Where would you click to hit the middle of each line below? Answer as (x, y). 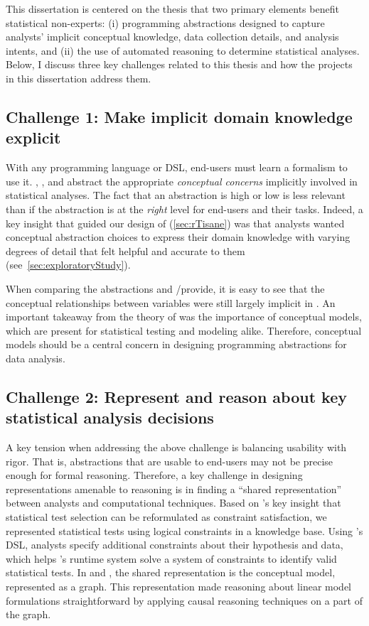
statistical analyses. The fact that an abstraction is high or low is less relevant (176, 195)
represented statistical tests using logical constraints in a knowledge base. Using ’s (184, 530)
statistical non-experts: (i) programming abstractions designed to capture (165, 22)
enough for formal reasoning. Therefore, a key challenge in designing (154, 475)
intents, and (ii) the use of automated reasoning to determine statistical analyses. (183, 50)
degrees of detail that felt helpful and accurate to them (125, 250)
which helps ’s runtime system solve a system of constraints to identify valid (171, 558)
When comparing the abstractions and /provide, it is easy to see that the (165, 288)
